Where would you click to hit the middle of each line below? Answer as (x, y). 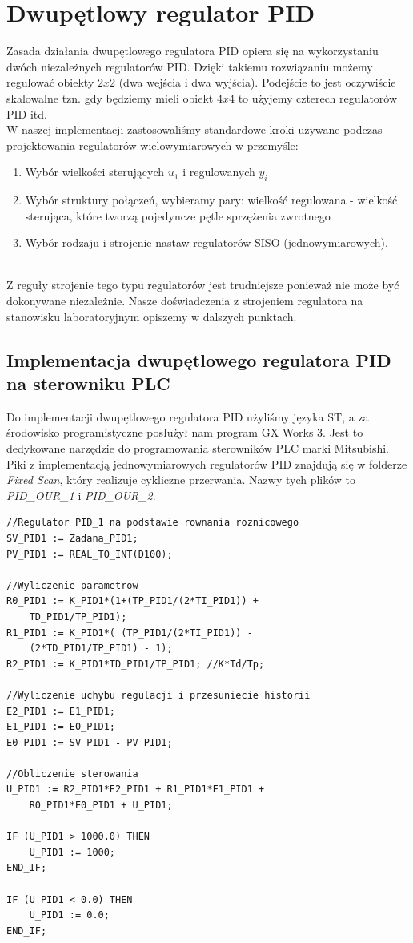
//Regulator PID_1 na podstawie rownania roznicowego (153, 523)
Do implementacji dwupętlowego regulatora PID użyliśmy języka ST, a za (188, 416)
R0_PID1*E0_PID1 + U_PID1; (101, 806)
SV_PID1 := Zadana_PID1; (72, 538)
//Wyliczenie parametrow (72, 585)
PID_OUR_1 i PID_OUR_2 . (81, 495)
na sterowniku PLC (88, 383)
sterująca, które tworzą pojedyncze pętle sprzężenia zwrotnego (178, 215)
